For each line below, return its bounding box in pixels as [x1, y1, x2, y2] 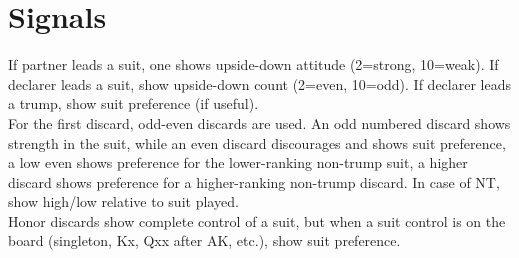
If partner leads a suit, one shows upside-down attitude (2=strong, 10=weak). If [8, 54, 499, 75]
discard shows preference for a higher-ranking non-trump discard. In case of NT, [8, 171, 500, 192]
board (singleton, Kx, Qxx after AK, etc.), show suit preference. [8, 230, 401, 251]
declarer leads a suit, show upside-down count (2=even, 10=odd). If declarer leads [8, 73, 511, 94]
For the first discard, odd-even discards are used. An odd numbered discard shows [8, 112, 511, 133]
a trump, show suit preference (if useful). [8, 93, 259, 114]
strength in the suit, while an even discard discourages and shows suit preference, [8, 132, 506, 153]
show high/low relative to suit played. [8, 191, 239, 212]
